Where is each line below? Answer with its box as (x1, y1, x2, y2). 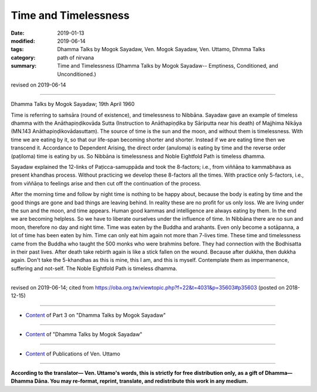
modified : (11, 37, 35, 44)
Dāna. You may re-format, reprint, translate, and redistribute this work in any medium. (34, 377, 249, 385)
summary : (11, 62, 37, 69)
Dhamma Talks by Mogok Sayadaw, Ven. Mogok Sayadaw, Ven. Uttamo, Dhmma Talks (57, 46, 265, 53)
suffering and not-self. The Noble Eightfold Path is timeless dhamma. (11, 265, 177, 272)
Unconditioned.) (57, 71, 96, 78)
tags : (11, 46, 24, 53)
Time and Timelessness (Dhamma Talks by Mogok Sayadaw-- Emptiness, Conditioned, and (57, 62, 278, 69)
